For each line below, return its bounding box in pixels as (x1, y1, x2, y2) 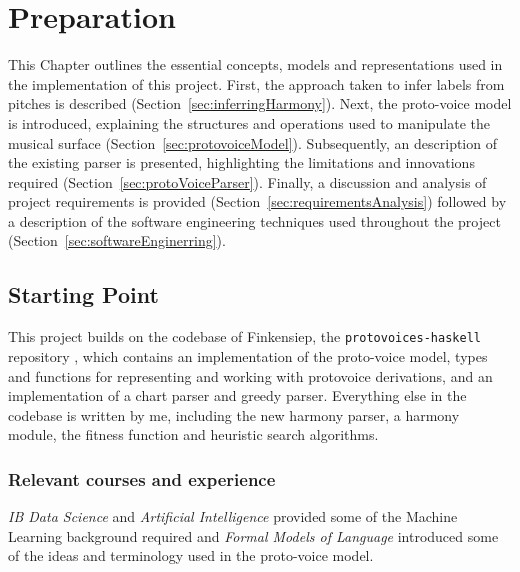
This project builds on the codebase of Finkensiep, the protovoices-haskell (8, 326, 481, 347)
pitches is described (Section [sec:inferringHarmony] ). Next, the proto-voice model (8, 93, 512, 114)
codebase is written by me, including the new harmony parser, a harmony (8, 404, 460, 425)
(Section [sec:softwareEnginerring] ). (8, 230, 226, 251)
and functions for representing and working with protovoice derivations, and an (8, 365, 493, 386)
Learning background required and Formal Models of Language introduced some (8, 525, 499, 546)
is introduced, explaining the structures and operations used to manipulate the (8, 112, 491, 133)
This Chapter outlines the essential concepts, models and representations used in (8, 54, 503, 75)
